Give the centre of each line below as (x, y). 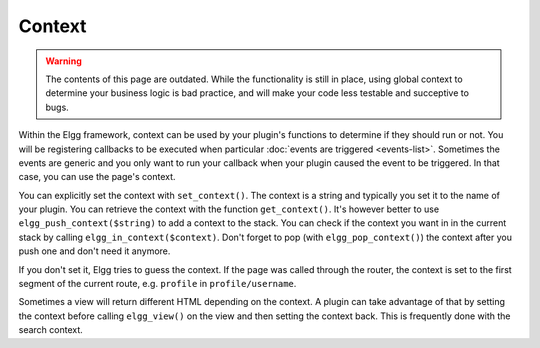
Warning (63, 61)
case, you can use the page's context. (97, 177)
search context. (51, 330)
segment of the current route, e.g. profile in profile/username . (157, 284)
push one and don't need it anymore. (94, 251)
